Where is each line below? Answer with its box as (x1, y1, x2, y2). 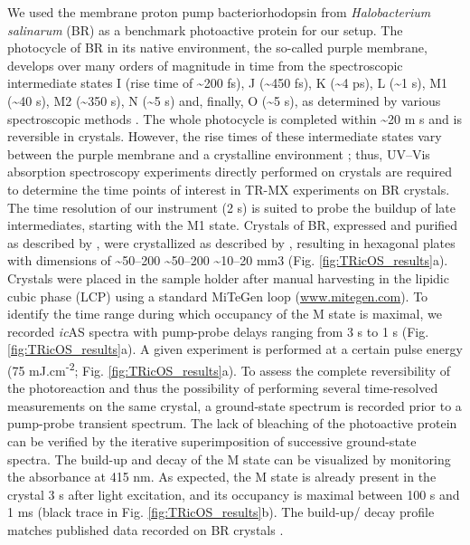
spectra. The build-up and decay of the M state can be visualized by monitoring (7, 449, 451, 468)
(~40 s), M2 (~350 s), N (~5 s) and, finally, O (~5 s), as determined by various (7, 91, 441, 110)
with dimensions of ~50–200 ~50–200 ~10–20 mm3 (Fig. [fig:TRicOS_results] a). (7, 251, 448, 270)
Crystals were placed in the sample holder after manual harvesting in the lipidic (7, 268, 449, 287)
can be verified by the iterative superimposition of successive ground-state (7, 431, 417, 450)
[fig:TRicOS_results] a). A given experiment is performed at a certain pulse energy (7, 339, 463, 359)
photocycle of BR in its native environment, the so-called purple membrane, (7, 38, 428, 57)
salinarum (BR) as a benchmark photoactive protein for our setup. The (7, 20, 403, 39)
